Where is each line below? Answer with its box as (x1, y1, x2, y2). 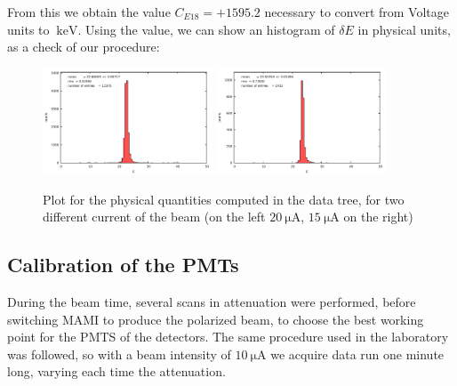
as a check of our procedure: (7, 37, 160, 56)
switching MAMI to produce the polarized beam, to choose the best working (7, 310, 424, 328)
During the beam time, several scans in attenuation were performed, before (7, 293, 416, 310)
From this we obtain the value (7, 3, 171, 20)
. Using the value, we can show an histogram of (77, 20, 335, 38)
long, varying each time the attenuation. (7, 362, 226, 381)
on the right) (343, 207, 413, 226)
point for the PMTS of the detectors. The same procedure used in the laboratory (7, 327, 449, 346)
